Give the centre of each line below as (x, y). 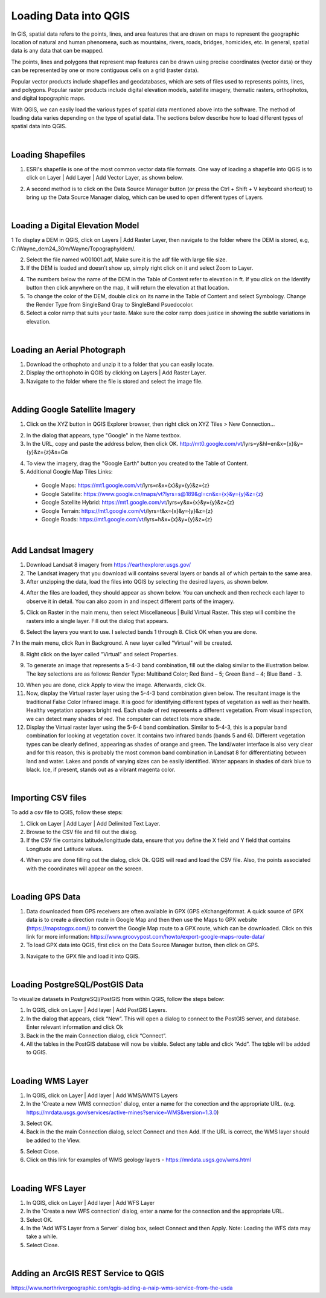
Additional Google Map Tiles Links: (69, 472)
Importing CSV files (49, 798)
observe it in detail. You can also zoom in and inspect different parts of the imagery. (130, 601)
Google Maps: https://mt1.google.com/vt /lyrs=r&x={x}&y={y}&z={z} (125, 485)
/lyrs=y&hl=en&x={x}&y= (273, 443)
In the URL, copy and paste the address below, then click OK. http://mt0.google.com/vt (134, 443)
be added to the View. (53, 1140)
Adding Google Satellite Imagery (73, 410)
